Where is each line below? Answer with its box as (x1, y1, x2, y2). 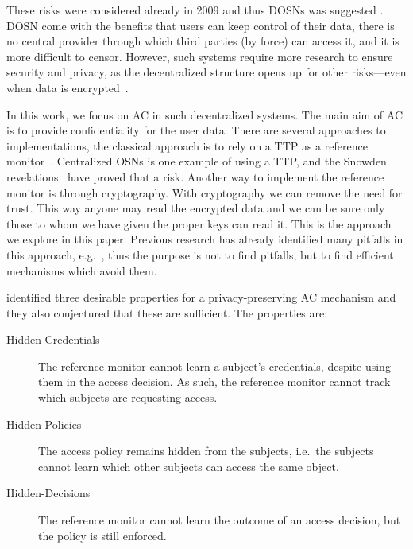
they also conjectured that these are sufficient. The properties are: (6, 304, 328, 321)
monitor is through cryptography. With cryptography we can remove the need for (6, 184, 403, 201)
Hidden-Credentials (6, 331, 100, 348)
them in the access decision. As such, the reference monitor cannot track (38, 373, 391, 390)
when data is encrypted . (6, 79, 129, 95)
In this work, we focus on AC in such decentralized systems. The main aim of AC (6, 106, 403, 123)
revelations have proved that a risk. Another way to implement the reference (6, 168, 384, 185)
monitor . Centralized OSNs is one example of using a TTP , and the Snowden (6, 153, 387, 169)
